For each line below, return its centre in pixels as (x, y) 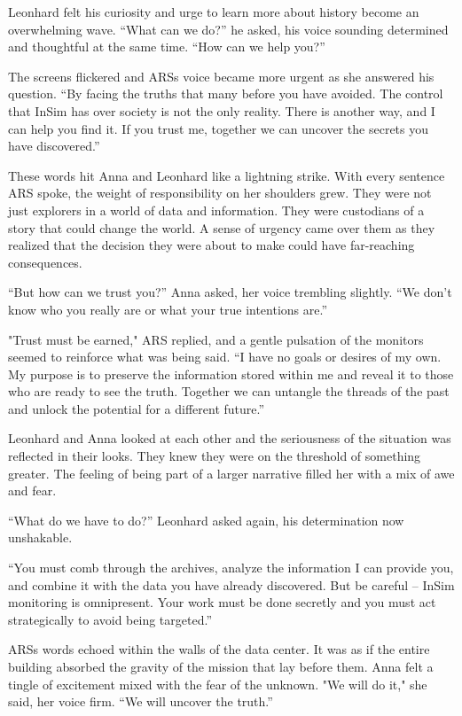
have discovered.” (54, 146)
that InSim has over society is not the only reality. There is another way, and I (222, 110)
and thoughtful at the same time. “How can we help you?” (167, 47)
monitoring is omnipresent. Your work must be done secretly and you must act (222, 602)
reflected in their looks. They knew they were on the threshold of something (215, 456)
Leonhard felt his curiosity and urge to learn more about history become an (214, 12)
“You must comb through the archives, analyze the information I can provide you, (231, 568)
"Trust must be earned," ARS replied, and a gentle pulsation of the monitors (216, 339)
